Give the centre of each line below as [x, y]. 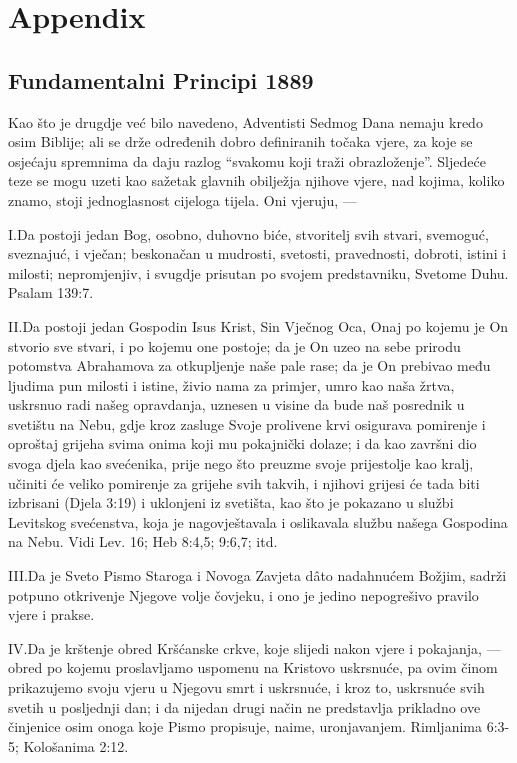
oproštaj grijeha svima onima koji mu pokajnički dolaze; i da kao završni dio [242, 443]
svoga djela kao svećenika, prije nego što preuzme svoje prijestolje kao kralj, [241, 463]
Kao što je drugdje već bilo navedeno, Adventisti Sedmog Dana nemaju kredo [245, 121]
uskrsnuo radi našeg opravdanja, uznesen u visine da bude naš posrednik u [236, 404]
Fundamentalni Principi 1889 [161, 79]
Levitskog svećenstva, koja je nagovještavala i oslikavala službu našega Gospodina [258, 521]
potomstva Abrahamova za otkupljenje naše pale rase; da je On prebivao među [249, 365]
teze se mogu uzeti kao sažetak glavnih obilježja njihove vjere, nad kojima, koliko [256, 180]
